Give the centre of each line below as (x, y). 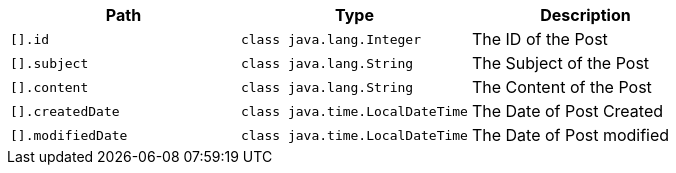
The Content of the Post (561, 87)
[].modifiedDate (69, 135)
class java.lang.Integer (330, 39)
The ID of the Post (539, 39)
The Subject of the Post (560, 63)
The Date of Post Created (567, 111)
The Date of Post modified (570, 135)
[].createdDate (65, 111)
